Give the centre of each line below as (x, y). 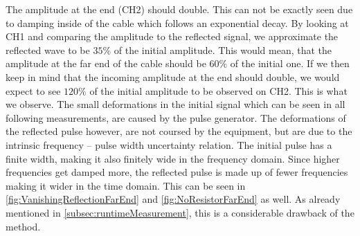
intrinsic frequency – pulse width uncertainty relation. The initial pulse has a (169, 144)
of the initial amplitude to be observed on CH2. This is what (218, 90)
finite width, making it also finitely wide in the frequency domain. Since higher (173, 158)
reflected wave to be (48, 49)
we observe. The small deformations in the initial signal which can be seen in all (175, 104)
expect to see (33, 90)
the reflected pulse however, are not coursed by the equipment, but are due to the (179, 131)
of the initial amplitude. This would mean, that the (223, 49)
